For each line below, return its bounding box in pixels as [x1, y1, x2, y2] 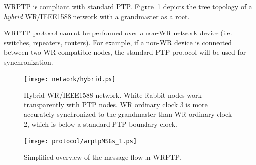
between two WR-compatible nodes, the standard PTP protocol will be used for [4, 47, 246, 57]
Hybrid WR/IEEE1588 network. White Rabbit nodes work [24, 90, 202, 100]
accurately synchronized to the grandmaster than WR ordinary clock [24, 109, 232, 119]
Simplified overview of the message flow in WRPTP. [24, 152, 181, 162]
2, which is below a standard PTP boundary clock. [24, 119, 177, 129]
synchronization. [4, 56, 53, 66]
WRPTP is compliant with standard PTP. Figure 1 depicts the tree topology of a [4, 1, 252, 11]
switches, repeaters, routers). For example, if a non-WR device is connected [4, 37, 232, 47]
